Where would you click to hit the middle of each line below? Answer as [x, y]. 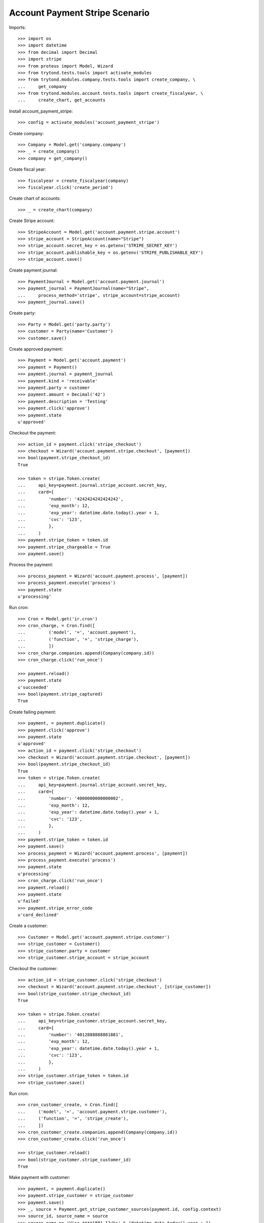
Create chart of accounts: [35, 199]
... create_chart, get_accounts [62, 100]
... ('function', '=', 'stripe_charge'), [78, 639]
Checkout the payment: [33, 433]
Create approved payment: [36, 349]
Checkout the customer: [33, 969]
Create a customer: [28, 926]
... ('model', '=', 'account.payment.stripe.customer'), [92, 1111]
